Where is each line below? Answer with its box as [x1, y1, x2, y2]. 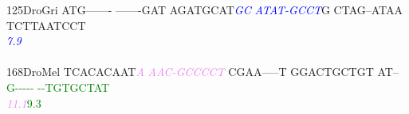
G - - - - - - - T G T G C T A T [6, 78, 110, 95]
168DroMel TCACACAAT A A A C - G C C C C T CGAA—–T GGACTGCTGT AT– [6, 63, 399, 80]
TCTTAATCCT [6, 17, 86, 33]
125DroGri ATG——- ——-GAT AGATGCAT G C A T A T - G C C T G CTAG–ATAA [6, 2, 403, 17]
